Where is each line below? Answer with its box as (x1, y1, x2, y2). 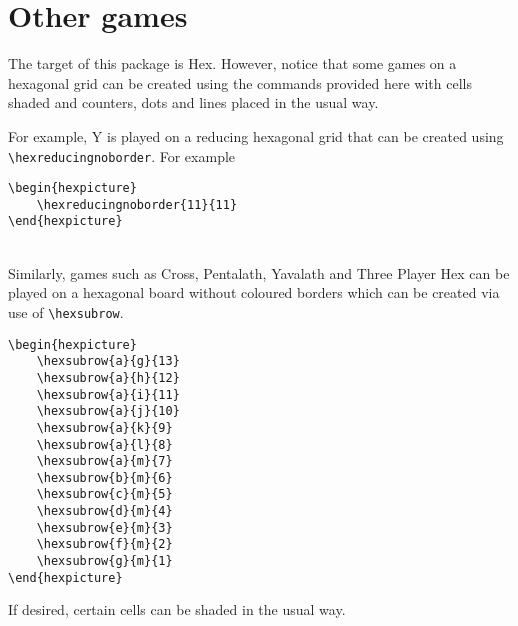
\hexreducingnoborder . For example (8, 145, 236, 166)
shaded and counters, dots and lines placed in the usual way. (8, 92, 379, 113)
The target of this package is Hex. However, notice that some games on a (8, 53, 457, 74)
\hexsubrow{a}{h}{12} (36, 370, 180, 385)
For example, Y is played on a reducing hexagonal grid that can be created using (8, 125, 504, 146)
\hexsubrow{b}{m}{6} (36, 470, 173, 485)
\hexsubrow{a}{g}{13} (36, 354, 180, 369)
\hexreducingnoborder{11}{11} (36, 197, 238, 212)
